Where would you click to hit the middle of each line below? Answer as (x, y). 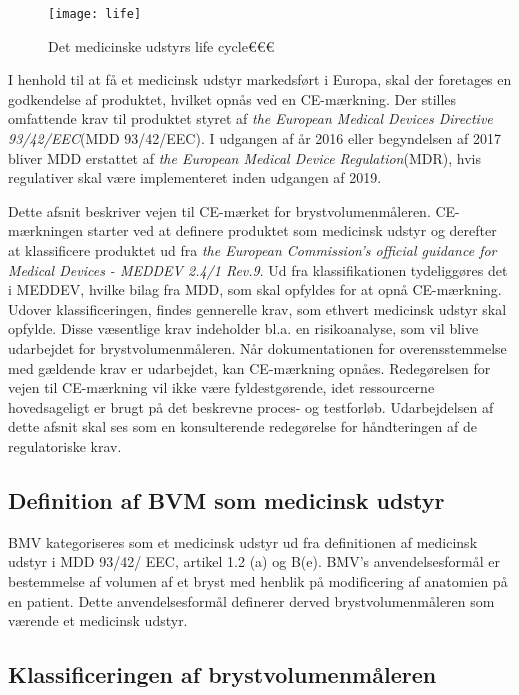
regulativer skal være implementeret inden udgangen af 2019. (195, 177)
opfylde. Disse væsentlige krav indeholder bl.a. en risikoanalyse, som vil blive (243, 328)
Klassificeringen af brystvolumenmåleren (222, 674)
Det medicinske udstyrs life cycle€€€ (161, 45)
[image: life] (95, 14)
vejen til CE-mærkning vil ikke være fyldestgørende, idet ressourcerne (221, 387)
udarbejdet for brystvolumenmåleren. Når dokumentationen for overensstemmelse (257, 347)
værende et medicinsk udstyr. (98, 620)
